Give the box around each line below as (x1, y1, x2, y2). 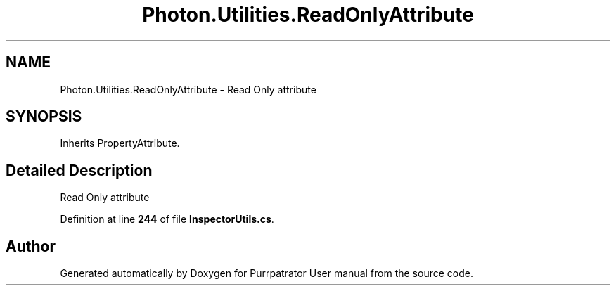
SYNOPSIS (6, 108, 82, 126)
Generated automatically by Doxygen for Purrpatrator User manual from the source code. (60, 267, 473, 280)
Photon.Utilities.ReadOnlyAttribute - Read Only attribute (60, 83, 316, 96)
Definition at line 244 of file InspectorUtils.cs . (60, 213, 274, 226)
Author (6, 237, 56, 255)
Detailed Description (6, 161, 153, 179)
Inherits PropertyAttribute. (60, 137, 180, 150)
